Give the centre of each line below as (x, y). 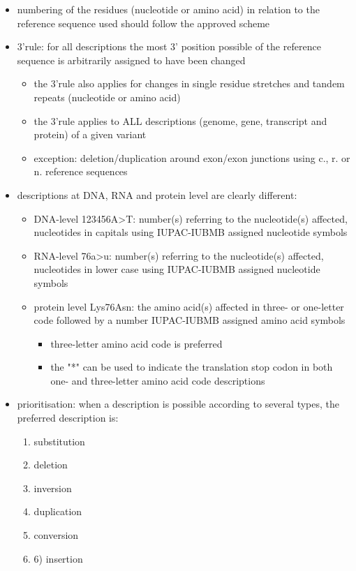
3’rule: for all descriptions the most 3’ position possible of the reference (169, 46)
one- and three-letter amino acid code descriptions (158, 380)
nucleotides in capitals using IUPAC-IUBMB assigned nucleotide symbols (191, 232)
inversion (53, 488)
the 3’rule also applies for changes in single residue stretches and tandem (189, 83)
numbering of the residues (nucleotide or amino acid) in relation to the (168, 9)
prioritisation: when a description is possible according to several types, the (178, 404)
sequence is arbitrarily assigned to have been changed (131, 60)
